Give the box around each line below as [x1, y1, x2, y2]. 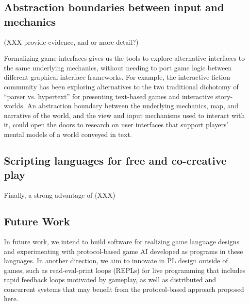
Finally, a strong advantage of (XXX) [4, 190, 116, 200]
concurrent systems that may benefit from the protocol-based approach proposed [4, 284, 244, 294]
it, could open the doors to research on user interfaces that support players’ [4, 119, 229, 130]
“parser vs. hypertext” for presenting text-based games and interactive [4, 91, 214, 101]
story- [215, 91, 233, 101]
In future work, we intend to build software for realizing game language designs [4, 236, 239, 246]
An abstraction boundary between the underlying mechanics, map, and [27, 101, 239, 111]
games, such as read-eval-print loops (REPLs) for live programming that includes [4, 265, 246, 275]
